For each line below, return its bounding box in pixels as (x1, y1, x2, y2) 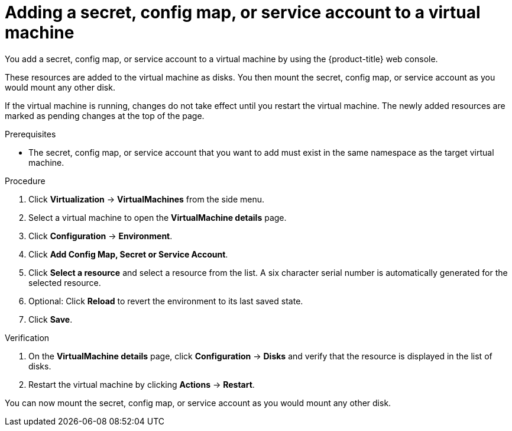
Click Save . (28, 314, 73, 324)
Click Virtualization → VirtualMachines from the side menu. (28, 194, 265, 204)
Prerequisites (5, 128, 56, 139)
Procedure (5, 175, 46, 186)
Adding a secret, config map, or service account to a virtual (5, 2, 481, 22)
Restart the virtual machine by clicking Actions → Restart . (28, 379, 255, 390)
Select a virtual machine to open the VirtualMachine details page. (28, 212, 287, 223)
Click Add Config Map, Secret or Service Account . (28, 249, 228, 259)
